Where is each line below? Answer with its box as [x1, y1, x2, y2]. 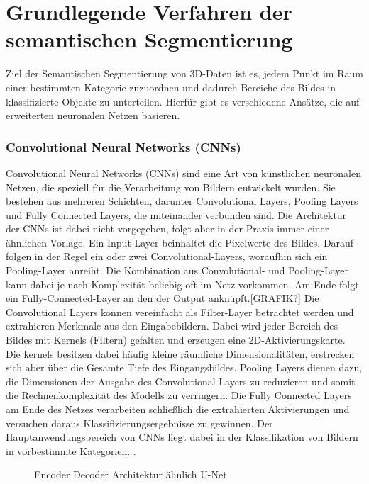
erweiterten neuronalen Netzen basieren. [6, 108, 180, 123]
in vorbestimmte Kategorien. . [6, 443, 136, 458]
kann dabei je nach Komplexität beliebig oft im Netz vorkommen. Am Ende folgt [6, 276, 359, 291]
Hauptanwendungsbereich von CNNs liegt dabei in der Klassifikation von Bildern [6, 429, 358, 444]
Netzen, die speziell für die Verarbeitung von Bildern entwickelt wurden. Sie [6, 179, 336, 194]
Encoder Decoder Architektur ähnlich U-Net [34, 467, 227, 482]
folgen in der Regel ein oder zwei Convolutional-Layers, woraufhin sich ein [6, 249, 328, 264]
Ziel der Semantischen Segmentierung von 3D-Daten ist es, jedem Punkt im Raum [6, 66, 363, 81]
